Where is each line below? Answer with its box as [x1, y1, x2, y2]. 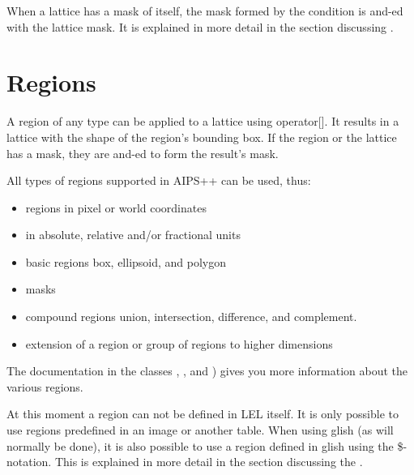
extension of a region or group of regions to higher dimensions [25, 335, 333, 352]
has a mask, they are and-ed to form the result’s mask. [6, 144, 279, 161]
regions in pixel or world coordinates [25, 199, 207, 216]
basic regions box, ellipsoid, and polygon [25, 253, 227, 270]
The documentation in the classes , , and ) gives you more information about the [6, 362, 408, 379]
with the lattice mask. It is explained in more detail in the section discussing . [6, 18, 394, 35]
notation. [6, 453, 52, 470]
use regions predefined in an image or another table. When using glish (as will [6, 422, 394, 439]
